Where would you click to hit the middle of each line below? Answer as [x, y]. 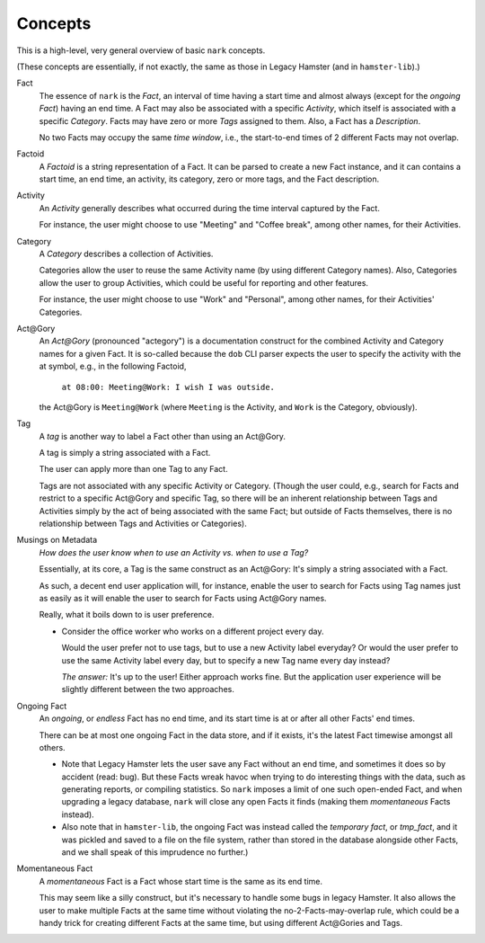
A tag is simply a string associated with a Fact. [125, 453]
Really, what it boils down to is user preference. [127, 615]
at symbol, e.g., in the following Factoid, [113, 366]
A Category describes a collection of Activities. [126, 254]
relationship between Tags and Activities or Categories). [143, 524]
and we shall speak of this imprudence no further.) [155, 852]
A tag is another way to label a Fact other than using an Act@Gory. [163, 436]
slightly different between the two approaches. [148, 689]
